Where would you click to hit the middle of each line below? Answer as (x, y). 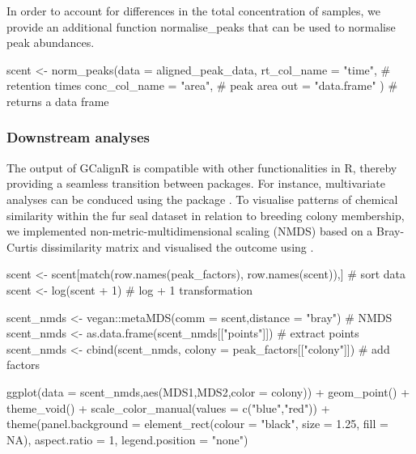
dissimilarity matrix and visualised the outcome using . (177, 246)
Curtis (22, 246)
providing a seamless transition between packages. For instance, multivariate (196, 183)
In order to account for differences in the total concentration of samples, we (193, 11)
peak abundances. (51, 42)
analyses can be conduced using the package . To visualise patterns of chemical (202, 199)
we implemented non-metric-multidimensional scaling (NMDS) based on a (190, 231)
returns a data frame (58, 101)
